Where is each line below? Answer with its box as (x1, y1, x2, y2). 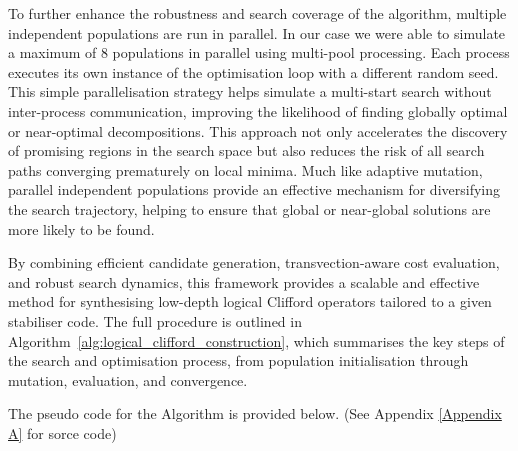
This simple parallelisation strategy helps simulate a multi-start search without (8, 81, 492, 102)
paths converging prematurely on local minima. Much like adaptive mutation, (8, 159, 483, 180)
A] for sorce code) (8, 422, 117, 443)
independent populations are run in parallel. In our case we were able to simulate (8, 22, 506, 43)
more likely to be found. (8, 218, 155, 239)
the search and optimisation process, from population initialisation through (8, 350, 469, 371)
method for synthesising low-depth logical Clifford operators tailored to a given (8, 291, 492, 312)
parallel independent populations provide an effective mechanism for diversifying (8, 179, 500, 200)
